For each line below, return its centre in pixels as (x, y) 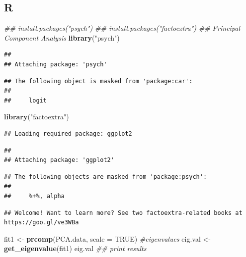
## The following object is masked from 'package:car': (98, 81)
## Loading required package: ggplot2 (68, 133)
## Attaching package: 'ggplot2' (59, 160)
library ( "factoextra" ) (37, 117)
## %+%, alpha (34, 196)
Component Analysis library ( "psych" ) (62, 37)
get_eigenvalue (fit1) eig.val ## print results (75, 248)
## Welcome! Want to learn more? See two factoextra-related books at (123, 213)
